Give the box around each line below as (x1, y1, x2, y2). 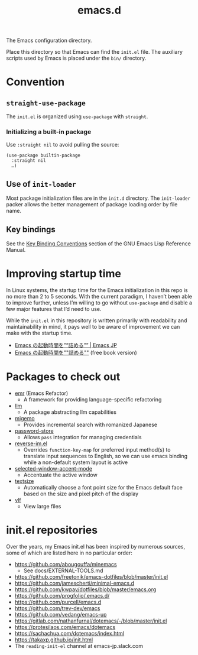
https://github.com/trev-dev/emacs (14, 604, 100, 612)
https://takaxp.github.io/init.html (14, 636, 93, 643)
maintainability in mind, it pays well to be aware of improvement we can (6, 323, 180, 330)
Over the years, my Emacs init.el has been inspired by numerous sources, (6, 543, 185, 550)
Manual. (6, 247, 26, 254)
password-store (14, 427, 54, 434)
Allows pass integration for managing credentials (23, 433, 142, 440)
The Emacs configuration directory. (6, 37, 92, 44)
